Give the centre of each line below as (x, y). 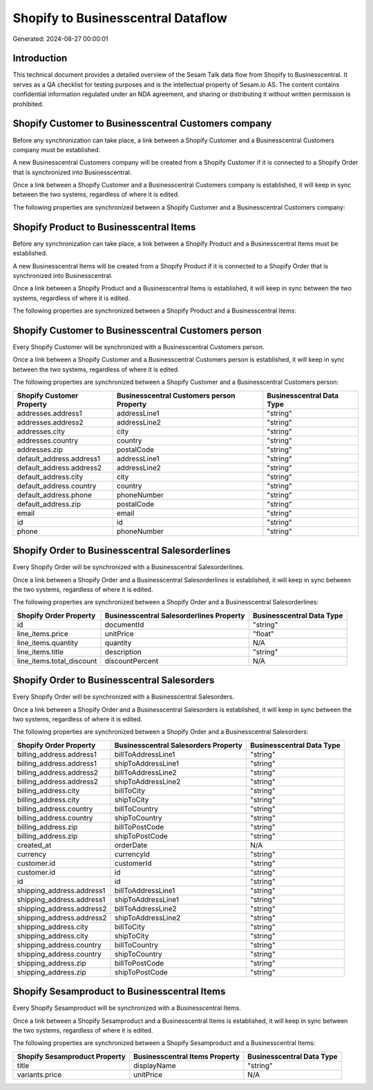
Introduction (40, 58)
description (123, 652)
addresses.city (41, 431)
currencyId (132, 854)
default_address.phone (55, 495)
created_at (34, 845)
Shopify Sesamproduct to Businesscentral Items (119, 991)
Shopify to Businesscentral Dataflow (120, 18)
